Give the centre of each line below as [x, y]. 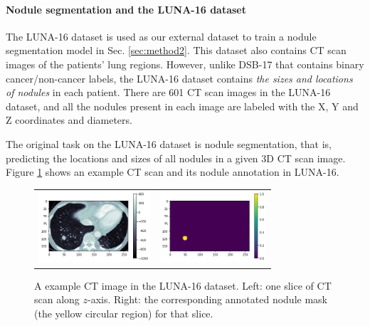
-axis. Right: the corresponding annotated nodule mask [207, 299]
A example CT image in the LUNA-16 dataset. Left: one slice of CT [183, 285]
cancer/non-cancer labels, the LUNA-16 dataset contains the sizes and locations [179, 78]
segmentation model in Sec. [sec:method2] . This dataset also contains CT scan [176, 50]
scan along [57, 299]
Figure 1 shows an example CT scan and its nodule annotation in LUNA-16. [173, 172]
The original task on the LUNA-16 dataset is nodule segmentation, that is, [169, 143]
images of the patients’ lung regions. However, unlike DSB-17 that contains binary [185, 64]
